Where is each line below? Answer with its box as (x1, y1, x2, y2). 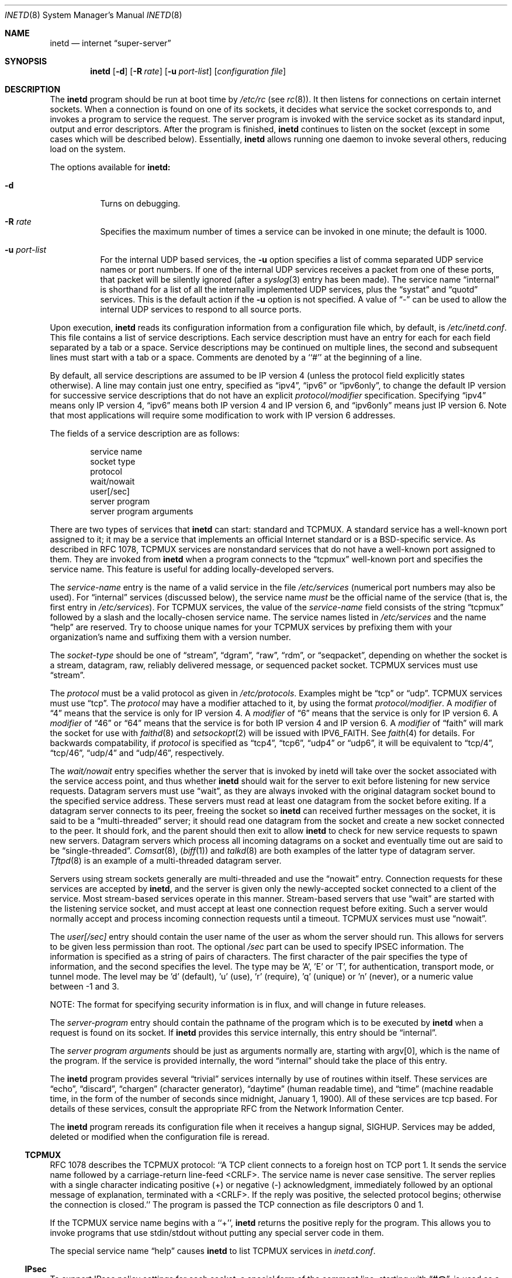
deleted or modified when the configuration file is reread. (50, 1132, 269, 1142)
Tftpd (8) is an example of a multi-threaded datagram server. (50, 856, 282, 865)
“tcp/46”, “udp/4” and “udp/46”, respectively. (50, 748, 224, 758)
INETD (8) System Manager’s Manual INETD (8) (5, 10, 182, 20)
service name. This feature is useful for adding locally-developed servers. (50, 564, 334, 574)
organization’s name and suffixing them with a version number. (50, 632, 291, 642)
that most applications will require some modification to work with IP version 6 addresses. (50, 410, 396, 420)
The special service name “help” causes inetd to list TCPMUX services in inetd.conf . (50, 1246, 376, 1256)
